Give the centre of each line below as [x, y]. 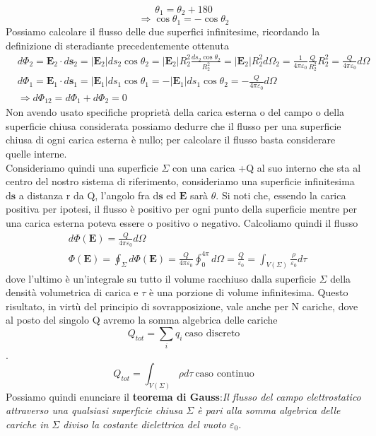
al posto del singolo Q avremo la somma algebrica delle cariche [142, 320]
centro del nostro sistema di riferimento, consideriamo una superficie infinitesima [180, 181]
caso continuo [225, 373]
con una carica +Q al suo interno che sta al [266, 167]
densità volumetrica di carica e [72, 292]
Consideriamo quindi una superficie [82, 167]
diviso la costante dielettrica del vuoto [145, 424]
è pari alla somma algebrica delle [269, 410]
